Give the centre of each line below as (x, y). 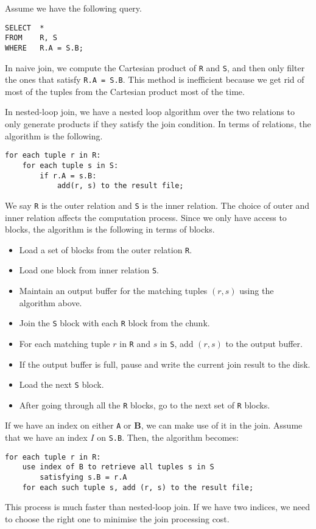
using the (257, 291)
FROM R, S (31, 38)
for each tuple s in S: (70, 165)
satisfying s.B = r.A (83, 478)
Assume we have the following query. (73, 8)
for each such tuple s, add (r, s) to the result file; (138, 487)
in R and (135, 343)
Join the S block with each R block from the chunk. (114, 323)
